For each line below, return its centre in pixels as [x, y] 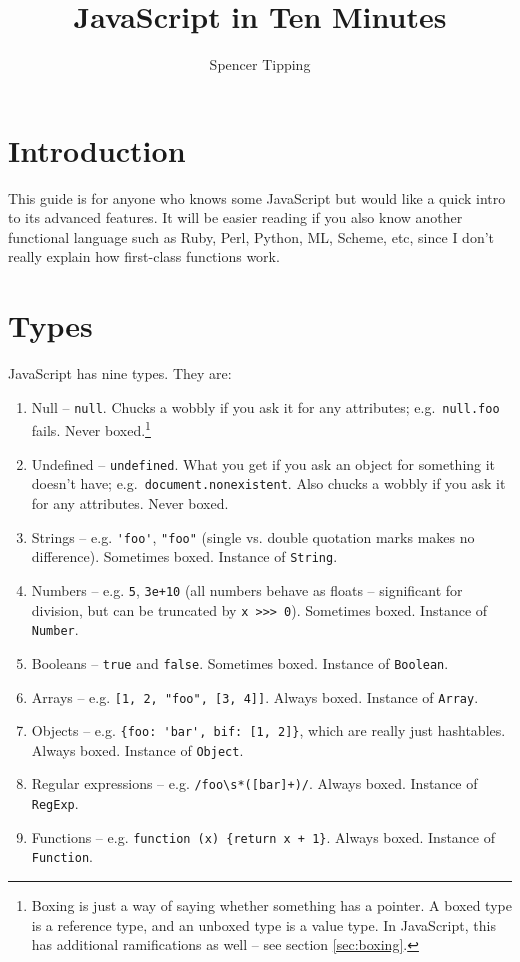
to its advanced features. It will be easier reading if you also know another [235, 217]
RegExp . [55, 803]
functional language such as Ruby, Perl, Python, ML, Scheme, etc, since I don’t [251, 236]
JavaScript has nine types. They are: [120, 373]
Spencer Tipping [260, 64]
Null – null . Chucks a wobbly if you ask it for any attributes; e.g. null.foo [265, 406]
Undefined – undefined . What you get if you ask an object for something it [263, 463]
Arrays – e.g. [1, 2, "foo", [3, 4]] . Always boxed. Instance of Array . [255, 696]
